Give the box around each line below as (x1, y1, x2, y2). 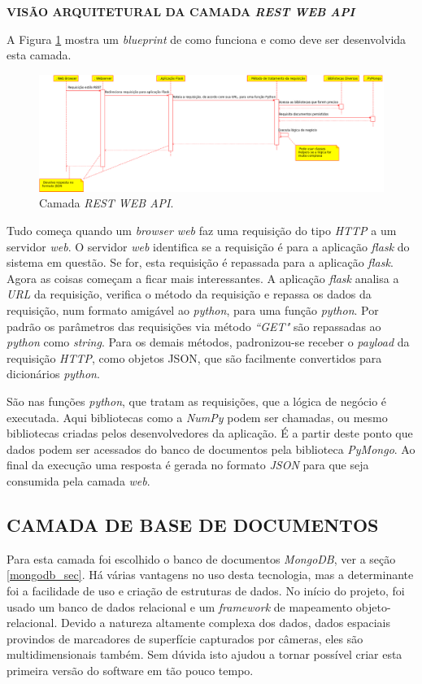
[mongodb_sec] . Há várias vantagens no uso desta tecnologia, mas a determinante (7, 566, 414, 583)
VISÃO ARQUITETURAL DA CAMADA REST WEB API (7, 3, 355, 20)
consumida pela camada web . (7, 472, 150, 489)
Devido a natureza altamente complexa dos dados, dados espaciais (60, 614, 390, 631)
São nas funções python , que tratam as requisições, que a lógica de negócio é (7, 393, 387, 409)
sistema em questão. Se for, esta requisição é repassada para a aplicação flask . (7, 254, 394, 271)
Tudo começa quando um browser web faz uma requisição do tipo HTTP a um (7, 222, 397, 239)
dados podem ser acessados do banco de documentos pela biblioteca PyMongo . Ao (7, 440, 415, 457)
